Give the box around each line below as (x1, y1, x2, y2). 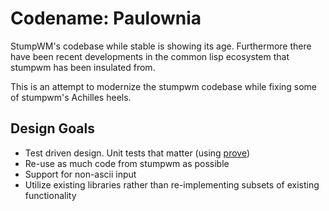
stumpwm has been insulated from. (10, 61, 156, 73)
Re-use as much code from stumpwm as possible (24, 157, 230, 169)
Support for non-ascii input (24, 168, 137, 180)
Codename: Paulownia (10, 7, 202, 30)
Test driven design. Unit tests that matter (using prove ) (24, 147, 251, 159)
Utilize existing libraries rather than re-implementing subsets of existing (24, 178, 320, 191)
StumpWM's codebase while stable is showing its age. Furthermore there (10, 40, 312, 52)
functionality (24, 189, 77, 201)
